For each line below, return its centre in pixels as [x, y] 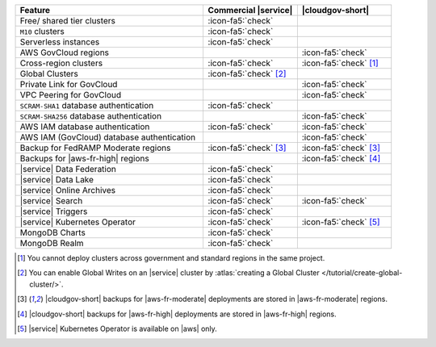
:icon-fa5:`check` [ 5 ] [341, 222]
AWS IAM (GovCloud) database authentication [108, 137]
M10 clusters [42, 31]
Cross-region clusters [61, 63]
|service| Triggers [54, 211]
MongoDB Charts [53, 232]
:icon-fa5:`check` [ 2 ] [247, 74]
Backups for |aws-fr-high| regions [84, 159]
